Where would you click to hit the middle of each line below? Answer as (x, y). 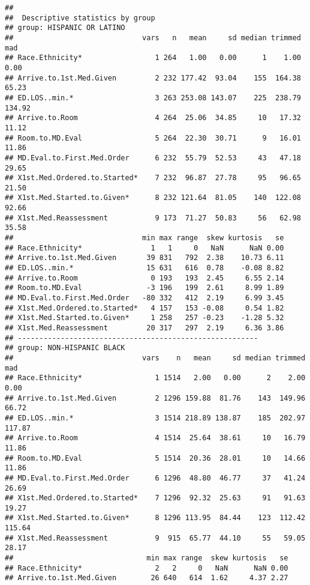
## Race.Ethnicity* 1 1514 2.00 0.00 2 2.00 (155, 378)
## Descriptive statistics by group (80, 18)
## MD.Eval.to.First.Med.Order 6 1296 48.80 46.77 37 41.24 (155, 478)
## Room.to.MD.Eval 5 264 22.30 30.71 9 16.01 (153, 138)
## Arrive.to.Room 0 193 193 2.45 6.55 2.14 (145, 278)
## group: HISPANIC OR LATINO (65, 28)
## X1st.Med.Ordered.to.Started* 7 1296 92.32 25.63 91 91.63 (155, 498)
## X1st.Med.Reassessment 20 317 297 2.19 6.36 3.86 (145, 328)
